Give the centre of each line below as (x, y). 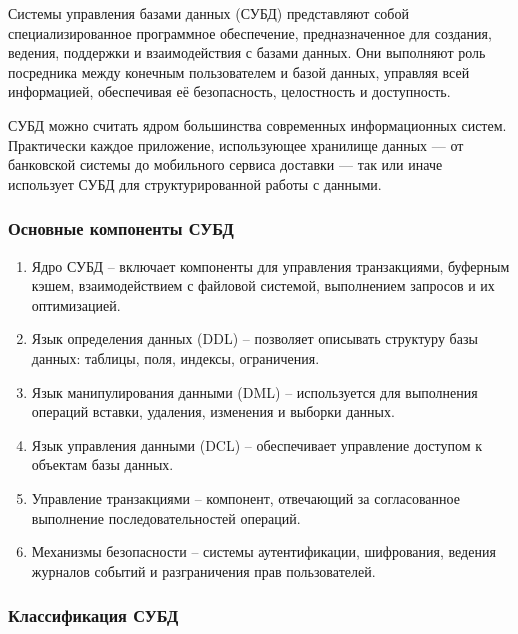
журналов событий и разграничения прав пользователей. (203, 570)
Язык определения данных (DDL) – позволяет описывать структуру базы (254, 338)
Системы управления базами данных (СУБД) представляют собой (208, 13)
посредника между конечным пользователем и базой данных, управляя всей (239, 71)
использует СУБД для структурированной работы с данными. (195, 183)
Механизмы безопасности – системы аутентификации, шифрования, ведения (263, 551)
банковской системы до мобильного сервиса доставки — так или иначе (225, 164)
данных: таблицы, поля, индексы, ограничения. (175, 357)
